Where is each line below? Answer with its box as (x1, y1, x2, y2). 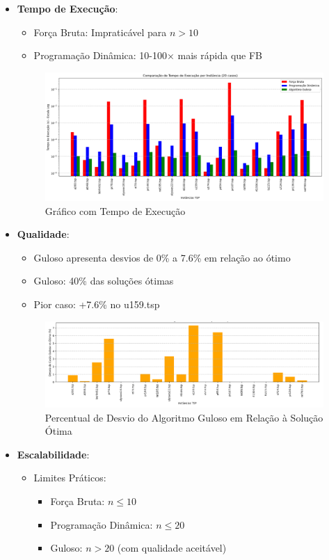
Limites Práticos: (33, 470, 106, 485)
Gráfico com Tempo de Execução (45, 203, 186, 218)
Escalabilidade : (17, 447, 90, 461)
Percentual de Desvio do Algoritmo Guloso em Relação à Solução (45, 410, 323, 424)
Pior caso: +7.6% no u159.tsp (33, 297, 160, 311)
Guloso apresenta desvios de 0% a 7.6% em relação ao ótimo (33, 250, 291, 264)
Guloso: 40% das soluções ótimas (33, 273, 174, 288)
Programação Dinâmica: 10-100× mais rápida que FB (33, 48, 263, 63)
